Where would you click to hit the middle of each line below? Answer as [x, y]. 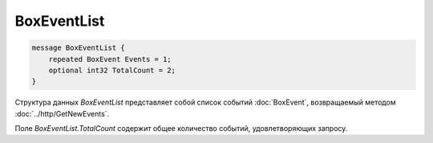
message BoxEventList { [79, 48]
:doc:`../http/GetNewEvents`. [62, 113]
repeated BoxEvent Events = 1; [110, 59]
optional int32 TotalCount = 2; [112, 70]
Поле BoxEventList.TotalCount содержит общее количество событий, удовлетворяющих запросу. [181, 129]
